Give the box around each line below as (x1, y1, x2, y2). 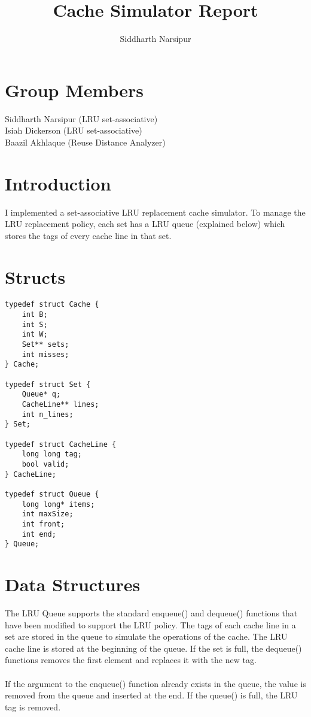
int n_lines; (22, 410, 74, 419)
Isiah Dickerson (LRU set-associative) (5, 124, 142, 137)
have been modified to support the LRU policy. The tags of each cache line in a (5, 618, 296, 631)
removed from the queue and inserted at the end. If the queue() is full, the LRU (5, 689, 298, 701)
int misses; (22, 350, 69, 359)
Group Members (5, 77, 144, 102)
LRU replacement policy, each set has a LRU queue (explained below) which (5, 217, 285, 230)
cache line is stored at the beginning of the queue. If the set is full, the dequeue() (5, 642, 302, 654)
